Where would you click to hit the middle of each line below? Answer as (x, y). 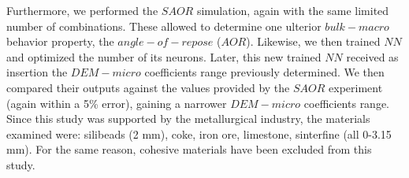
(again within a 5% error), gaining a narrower (117, 103)
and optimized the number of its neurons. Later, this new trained (164, 56)
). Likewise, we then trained (313, 41)
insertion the (37, 72)
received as (372, 56)
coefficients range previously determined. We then (264, 72)
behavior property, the (60, 41)
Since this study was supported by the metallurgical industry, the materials (188, 119)
